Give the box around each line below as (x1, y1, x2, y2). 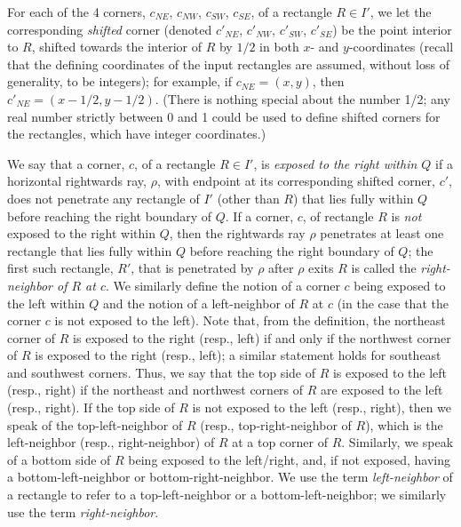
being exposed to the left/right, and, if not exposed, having (128, 450, 451, 468)
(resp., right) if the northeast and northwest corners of (7, 380, 304, 399)
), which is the (365, 415, 443, 434)
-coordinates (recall (348, 37, 454, 56)
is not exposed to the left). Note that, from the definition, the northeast (54, 311, 446, 330)
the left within (7, 293, 85, 312)
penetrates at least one (320, 224, 444, 243)
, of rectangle (302, 206, 374, 225)
